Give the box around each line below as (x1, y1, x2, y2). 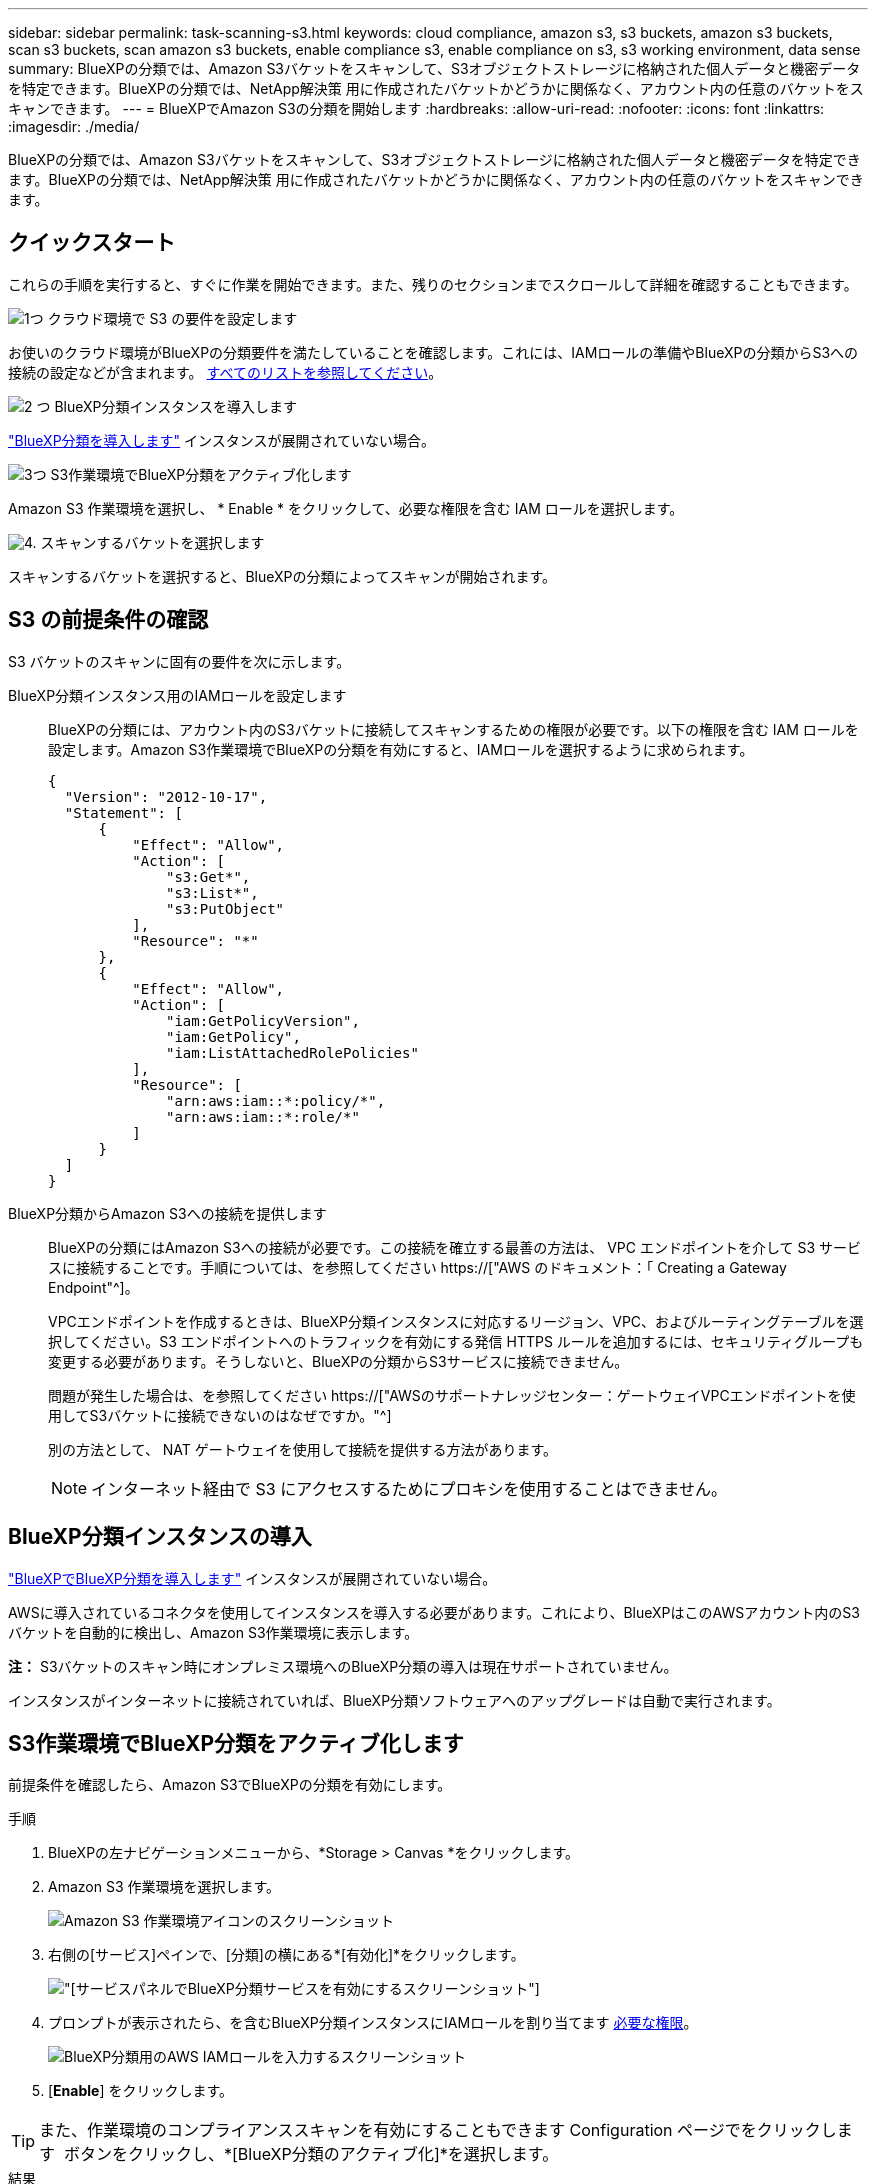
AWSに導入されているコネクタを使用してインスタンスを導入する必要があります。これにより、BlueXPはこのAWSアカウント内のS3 (8, 1603, 860, 1621)
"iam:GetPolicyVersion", (166, 1012, 360, 1029)
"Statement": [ (64, 804, 183, 821)
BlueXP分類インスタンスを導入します (54, 397, 297, 415)
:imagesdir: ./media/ (8, 118, 140, 135)
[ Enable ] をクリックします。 (48, 2082, 234, 2100)
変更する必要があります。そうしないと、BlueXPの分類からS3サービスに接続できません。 (48, 1352, 629, 1370)
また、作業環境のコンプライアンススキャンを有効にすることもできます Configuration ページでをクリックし (39, 2120, 837, 2141)
